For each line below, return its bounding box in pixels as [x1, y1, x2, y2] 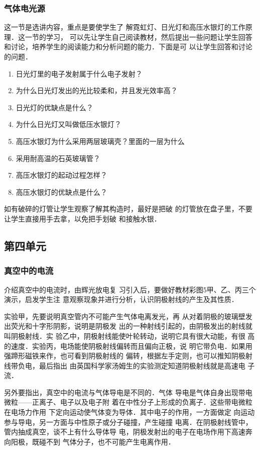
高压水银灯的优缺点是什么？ [16, 186, 107, 197]
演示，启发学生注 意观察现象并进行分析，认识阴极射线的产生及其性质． [4, 294, 238, 305]
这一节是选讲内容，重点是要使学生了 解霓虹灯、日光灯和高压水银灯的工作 [4, 22, 245, 32]
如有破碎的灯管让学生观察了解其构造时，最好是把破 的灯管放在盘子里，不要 [4, 203, 252, 214]
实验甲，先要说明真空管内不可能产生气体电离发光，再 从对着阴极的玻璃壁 [4, 311, 245, 321]
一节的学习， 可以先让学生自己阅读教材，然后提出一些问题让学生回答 [25, 31, 252, 42]
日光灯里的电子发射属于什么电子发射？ [16, 68, 143, 79]
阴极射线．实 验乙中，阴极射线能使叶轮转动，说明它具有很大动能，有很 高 [11, 330, 255, 341]
